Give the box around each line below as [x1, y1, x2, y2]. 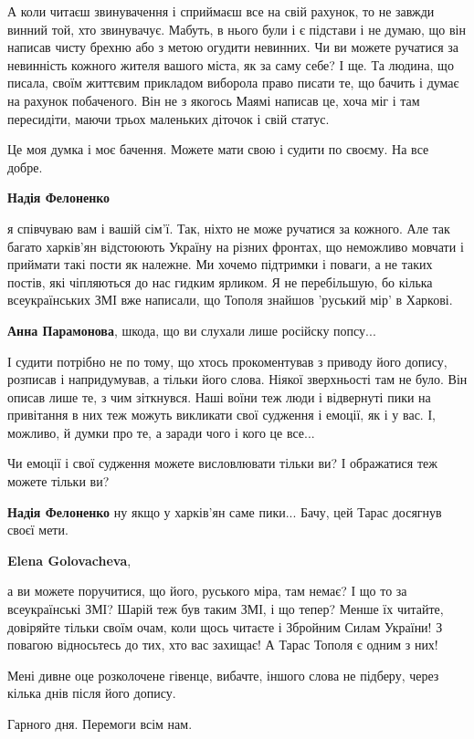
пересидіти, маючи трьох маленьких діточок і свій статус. [7, 109, 330, 128]
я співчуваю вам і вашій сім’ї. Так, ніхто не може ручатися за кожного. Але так [7, 218, 450, 237]
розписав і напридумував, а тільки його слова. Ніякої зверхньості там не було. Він [7, 369, 468, 389]
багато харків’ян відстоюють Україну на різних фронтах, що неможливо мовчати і [7, 236, 464, 255]
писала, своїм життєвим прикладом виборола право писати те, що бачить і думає [7, 73, 459, 92]
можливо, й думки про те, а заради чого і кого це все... [7, 422, 315, 442]
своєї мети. [7, 520, 68, 539]
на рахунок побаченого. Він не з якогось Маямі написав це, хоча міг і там [7, 90, 420, 109]
